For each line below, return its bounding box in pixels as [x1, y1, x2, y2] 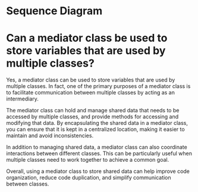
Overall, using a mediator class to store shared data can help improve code [6, 168, 190, 175]
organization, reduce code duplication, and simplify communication [6, 174, 171, 181]
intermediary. [6, 95, 39, 102]
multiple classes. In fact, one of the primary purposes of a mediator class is [6, 83, 191, 90]
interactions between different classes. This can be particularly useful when [6, 150, 192, 157]
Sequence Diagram [6, 4, 103, 18]
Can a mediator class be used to [6, 32, 168, 45]
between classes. [6, 180, 49, 188]
